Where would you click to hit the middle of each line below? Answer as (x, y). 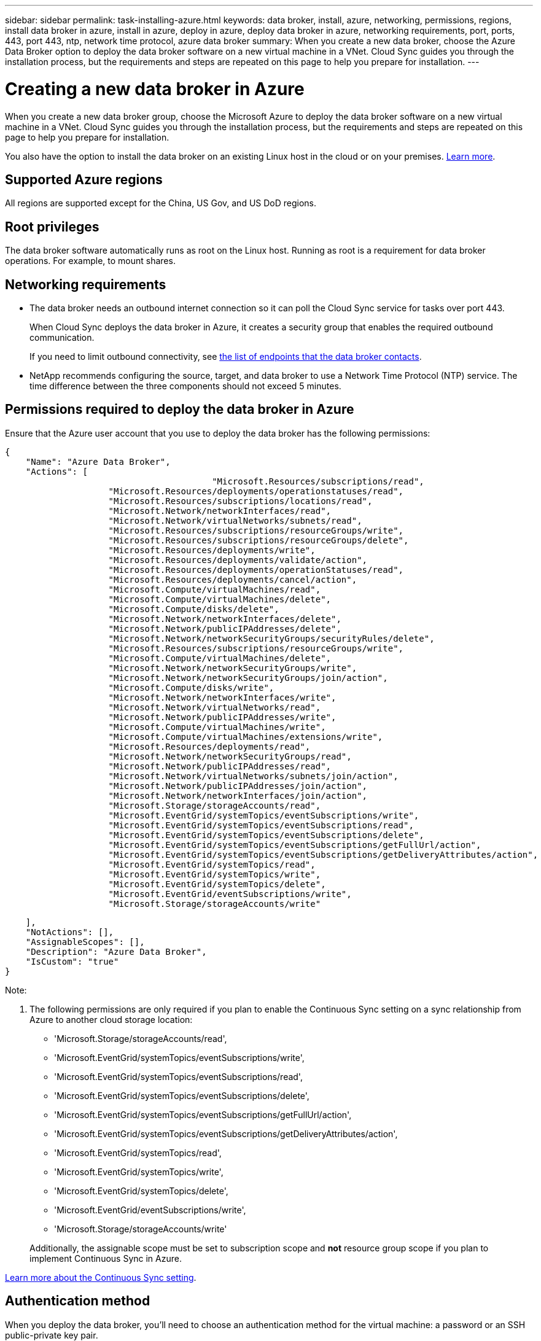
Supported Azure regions (84, 179)
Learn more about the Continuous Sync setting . (101, 1277)
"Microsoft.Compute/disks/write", (191, 687)
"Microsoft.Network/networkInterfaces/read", (220, 511)
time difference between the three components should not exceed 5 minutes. (185, 386)
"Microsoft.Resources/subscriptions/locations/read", (240, 501)
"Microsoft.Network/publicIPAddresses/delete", (225, 628)
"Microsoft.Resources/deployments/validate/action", (238, 560)
